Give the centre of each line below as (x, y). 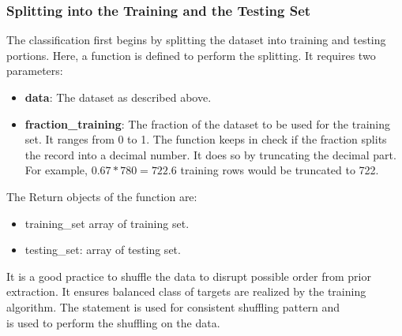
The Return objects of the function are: (102, 196)
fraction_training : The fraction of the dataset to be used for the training (207, 123)
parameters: (35, 71)
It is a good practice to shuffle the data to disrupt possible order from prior (189, 276)
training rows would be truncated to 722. (280, 170)
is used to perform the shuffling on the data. (113, 322)
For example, (56, 170)
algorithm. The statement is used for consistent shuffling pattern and (173, 306)
